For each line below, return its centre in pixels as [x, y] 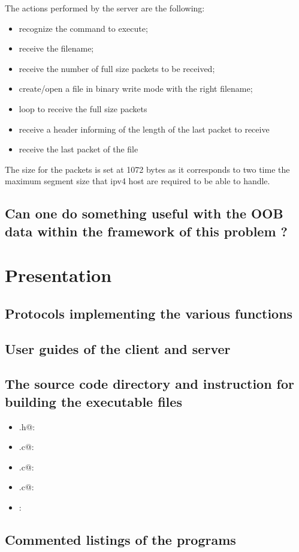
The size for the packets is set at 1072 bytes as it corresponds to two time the [147, 169]
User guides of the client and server [118, 348]
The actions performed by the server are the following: [105, 8]
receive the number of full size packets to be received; [117, 68]
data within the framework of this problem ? [146, 231]
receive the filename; [56, 48]
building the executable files [93, 401]
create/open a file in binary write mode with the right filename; [136, 88]
